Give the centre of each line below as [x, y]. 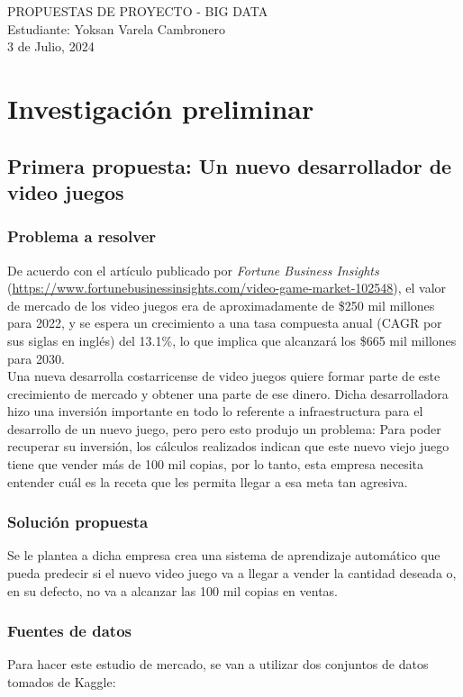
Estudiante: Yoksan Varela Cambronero [116, 28]
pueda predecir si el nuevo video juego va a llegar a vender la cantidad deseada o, [232, 573]
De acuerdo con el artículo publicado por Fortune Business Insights [193, 270]
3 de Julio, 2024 [51, 46]
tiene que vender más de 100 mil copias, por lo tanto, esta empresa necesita [216, 464]
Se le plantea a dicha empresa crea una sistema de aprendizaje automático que [224, 555]
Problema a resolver [82, 236]
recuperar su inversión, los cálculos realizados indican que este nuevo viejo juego [228, 446]
